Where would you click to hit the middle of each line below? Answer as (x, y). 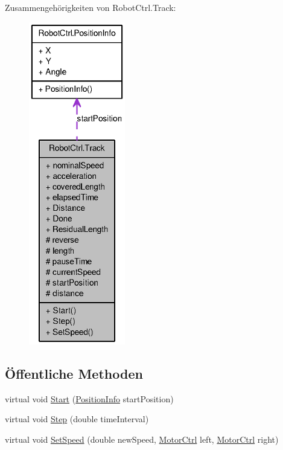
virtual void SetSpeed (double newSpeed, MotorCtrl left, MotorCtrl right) (142, 439)
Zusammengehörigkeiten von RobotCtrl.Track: (91, 7)
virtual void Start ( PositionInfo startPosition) (89, 398)
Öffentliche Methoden (74, 373)
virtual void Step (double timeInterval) (77, 419)
